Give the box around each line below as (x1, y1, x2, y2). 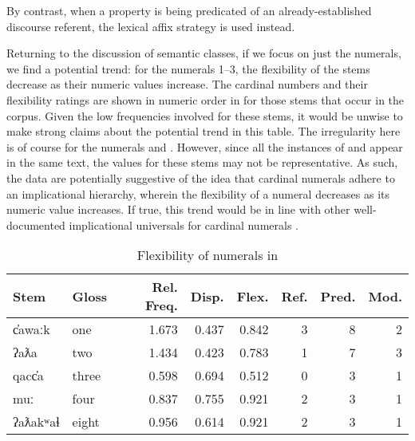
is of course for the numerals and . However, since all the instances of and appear (6, 138, 403, 155)
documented (6, 216, 65, 233)
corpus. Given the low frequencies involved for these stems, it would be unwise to (6, 107, 403, 124)
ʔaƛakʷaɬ (13, 412, 60, 431)
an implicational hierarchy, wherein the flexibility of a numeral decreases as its (6, 185, 390, 202)
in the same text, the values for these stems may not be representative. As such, (6, 154, 398, 171)
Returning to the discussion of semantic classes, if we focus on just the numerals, (6, 45, 401, 61)
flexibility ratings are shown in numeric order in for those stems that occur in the (6, 91, 405, 108)
